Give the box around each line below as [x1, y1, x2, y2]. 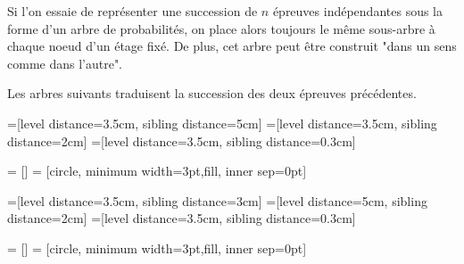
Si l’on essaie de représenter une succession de [7, 2, 258, 20]
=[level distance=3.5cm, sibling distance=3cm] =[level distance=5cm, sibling [7, 191, 427, 210]
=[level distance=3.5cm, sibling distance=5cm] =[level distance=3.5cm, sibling [7, 113, 437, 132]
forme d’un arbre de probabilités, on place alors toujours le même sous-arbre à [7, 19, 435, 37]
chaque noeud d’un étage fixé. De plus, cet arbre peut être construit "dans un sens [7, 37, 457, 55]
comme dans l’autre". [7, 54, 123, 72]
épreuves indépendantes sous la [272, 2, 443, 20]
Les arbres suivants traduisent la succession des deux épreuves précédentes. [7, 84, 417, 103]
